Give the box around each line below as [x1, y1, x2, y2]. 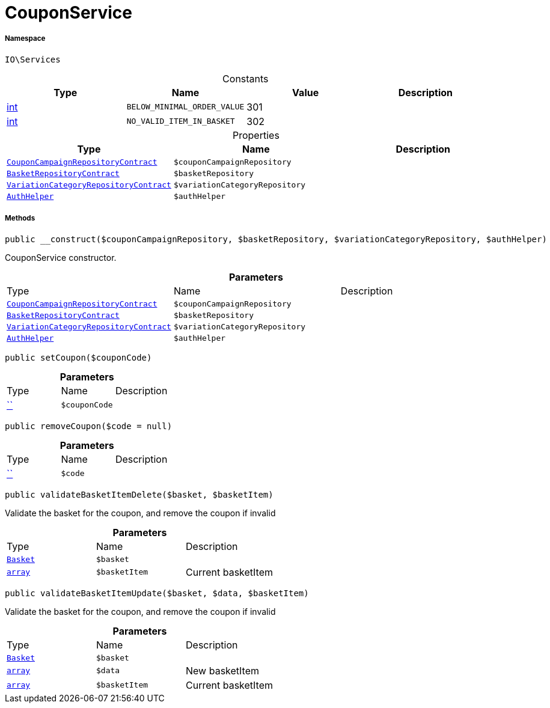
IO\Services [5, 54, 61, 64]
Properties [232, 129, 280, 141]
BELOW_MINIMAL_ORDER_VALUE [126, 102, 245, 112]
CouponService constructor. [5, 252, 117, 263]
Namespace [5, 34, 46, 43]
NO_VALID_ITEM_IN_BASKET [126, 117, 235, 126]
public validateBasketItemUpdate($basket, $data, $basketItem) [5, 588, 309, 598]
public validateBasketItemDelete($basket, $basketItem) [5, 489, 273, 499]
